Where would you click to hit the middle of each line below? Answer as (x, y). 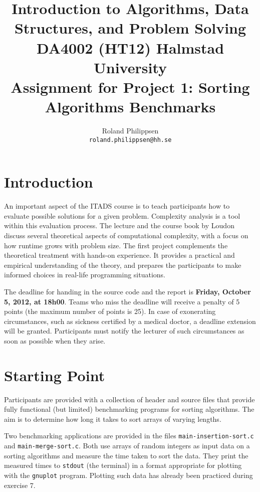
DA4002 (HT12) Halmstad (130, 47)
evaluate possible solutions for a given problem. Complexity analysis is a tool (122, 215)
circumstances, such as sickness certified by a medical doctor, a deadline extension (130, 321)
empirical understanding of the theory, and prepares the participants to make (123, 265)
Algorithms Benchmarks (130, 107)
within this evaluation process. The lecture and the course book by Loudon (119, 225)
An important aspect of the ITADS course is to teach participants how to (117, 206)
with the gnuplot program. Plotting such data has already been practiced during (128, 475)
